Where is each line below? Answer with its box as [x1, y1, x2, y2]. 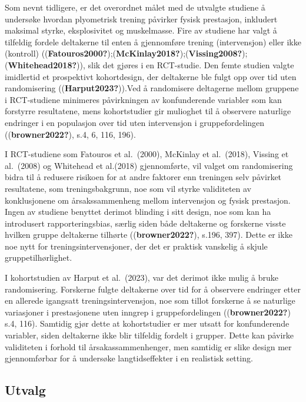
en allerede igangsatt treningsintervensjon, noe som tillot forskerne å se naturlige [5, 294, 295, 307]
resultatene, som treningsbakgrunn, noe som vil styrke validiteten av [5, 182, 251, 194]
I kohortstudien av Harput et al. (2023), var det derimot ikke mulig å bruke [5, 271, 279, 284]
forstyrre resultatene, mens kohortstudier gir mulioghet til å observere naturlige [5, 105, 291, 117]
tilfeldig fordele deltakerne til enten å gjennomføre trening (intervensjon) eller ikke [5, 35, 301, 48]
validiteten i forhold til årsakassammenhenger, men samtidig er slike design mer [5, 340, 292, 353]
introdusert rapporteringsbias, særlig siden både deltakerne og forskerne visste [5, 217, 286, 229]
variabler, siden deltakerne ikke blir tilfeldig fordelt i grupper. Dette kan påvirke [5, 329, 294, 341]
